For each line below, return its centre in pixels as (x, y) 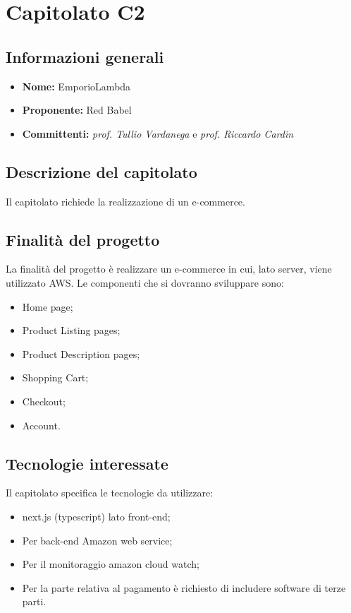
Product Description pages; (81, 353)
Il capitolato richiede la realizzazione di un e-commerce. (125, 201)
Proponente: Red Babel (77, 110)
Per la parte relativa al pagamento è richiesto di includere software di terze (184, 587)
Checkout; (44, 401)
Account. (41, 425)
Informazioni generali (85, 56)
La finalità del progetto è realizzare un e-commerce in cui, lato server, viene (169, 269)
